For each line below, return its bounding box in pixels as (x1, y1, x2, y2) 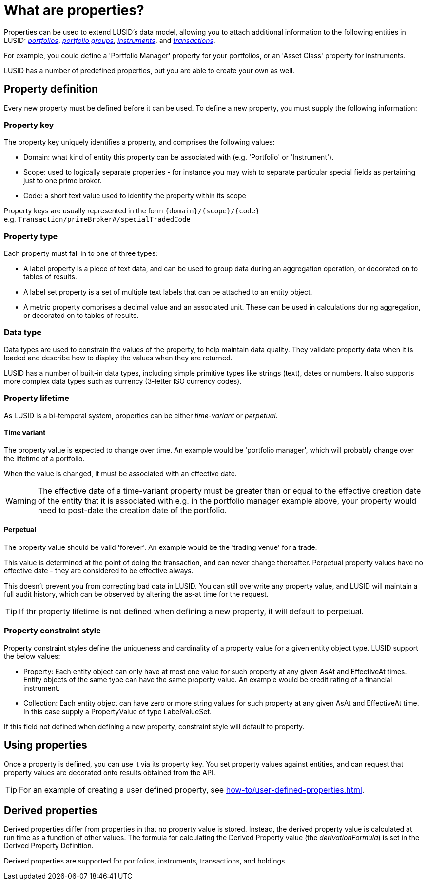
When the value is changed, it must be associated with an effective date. (4, 469, 237, 478)
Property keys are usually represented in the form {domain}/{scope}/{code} (4, 207, 260, 215)
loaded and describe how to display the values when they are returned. (4, 353, 233, 362)
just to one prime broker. (23, 176, 102, 185)
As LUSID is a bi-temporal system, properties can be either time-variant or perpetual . (4, 411, 278, 420)
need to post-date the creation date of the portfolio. (38, 505, 227, 515)
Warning (5, 495, 36, 505)
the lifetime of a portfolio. (4, 454, 85, 463)
